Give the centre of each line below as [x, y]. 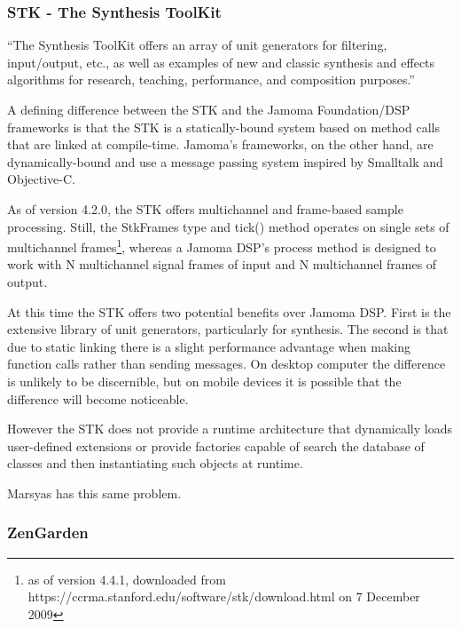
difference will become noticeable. [98, 398]
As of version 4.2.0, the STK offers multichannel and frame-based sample [205, 208]
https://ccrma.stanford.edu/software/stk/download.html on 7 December [224, 596]
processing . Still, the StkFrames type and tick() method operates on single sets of [228, 226]
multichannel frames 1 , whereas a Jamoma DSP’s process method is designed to [222, 246]
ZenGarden [48, 533]
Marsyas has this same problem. [94, 493]
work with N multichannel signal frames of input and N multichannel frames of [222, 264]
